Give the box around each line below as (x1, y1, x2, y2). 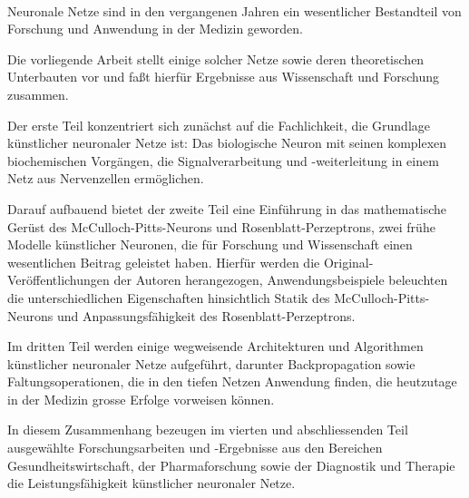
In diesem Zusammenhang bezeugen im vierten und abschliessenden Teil (7, 420, 408, 439)
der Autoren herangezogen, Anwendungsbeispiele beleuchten (113, 270, 448, 289)
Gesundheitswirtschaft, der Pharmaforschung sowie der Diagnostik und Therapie (7, 455, 455, 474)
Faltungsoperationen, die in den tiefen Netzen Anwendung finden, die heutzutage (7, 372, 457, 391)
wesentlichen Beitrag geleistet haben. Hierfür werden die (7, 252, 320, 271)
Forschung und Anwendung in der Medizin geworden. (7, 19, 303, 38)
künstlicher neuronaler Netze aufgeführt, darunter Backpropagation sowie (7, 354, 415, 373)
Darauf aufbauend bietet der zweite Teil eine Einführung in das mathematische (7, 199, 447, 218)
